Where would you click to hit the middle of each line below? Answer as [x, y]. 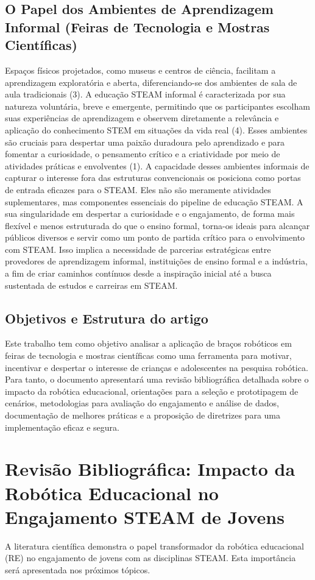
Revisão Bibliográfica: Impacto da [150, 469]
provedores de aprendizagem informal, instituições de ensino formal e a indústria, [156, 261]
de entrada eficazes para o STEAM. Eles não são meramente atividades [138, 189]
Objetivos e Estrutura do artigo [107, 318]
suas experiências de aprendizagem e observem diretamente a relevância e [142, 118]
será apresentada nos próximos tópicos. [78, 569]
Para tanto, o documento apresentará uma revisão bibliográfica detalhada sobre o [157, 379]
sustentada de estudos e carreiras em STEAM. [91, 285]
